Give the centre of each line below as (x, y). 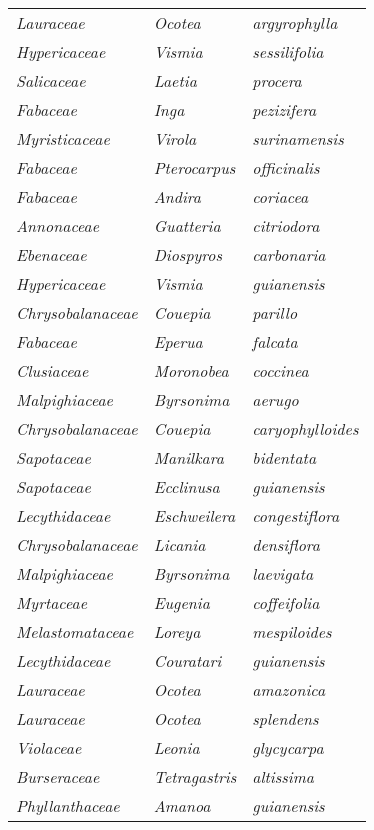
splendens (285, 718)
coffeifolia (286, 602)
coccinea (280, 370)
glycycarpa (288, 747)
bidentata (284, 457)
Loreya (177, 631)
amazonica (289, 689)
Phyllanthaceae (68, 805)
